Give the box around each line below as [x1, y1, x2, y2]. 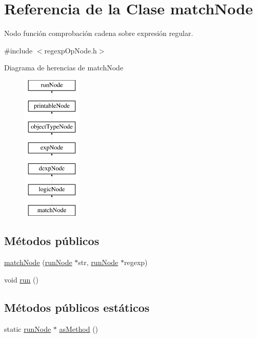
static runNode [4, 323, 51, 334]
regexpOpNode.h [44, 45, 97, 55]
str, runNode [78, 257, 118, 268]
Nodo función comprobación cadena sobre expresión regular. [4, 28, 193, 39]
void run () [4, 274, 38, 285]
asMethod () [59, 323, 98, 334]
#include [4, 45, 33, 55]
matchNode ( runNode [4, 257, 72, 268]
